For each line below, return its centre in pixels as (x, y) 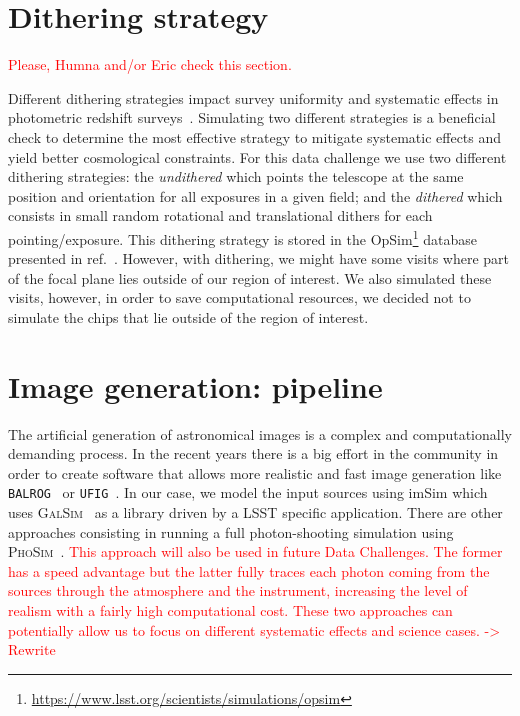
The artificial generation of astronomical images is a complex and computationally (260, 433)
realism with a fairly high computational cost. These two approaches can (230, 610)
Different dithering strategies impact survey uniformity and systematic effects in (253, 97)
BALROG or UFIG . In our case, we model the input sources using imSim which (248, 492)
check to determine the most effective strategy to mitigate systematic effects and (255, 136)
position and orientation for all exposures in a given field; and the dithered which (255, 195)
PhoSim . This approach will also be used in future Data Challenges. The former (255, 551)
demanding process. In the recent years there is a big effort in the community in (253, 453)
